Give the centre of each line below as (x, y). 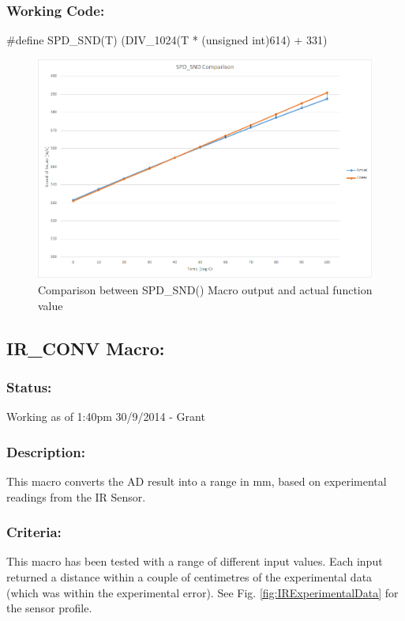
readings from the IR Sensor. (76, 496)
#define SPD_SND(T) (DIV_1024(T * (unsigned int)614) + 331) (167, 40)
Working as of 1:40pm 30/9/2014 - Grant (106, 417)
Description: (46, 451)
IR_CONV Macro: (86, 348)
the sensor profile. (49, 608)
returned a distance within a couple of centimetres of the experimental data (189, 577)
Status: (29, 386)
